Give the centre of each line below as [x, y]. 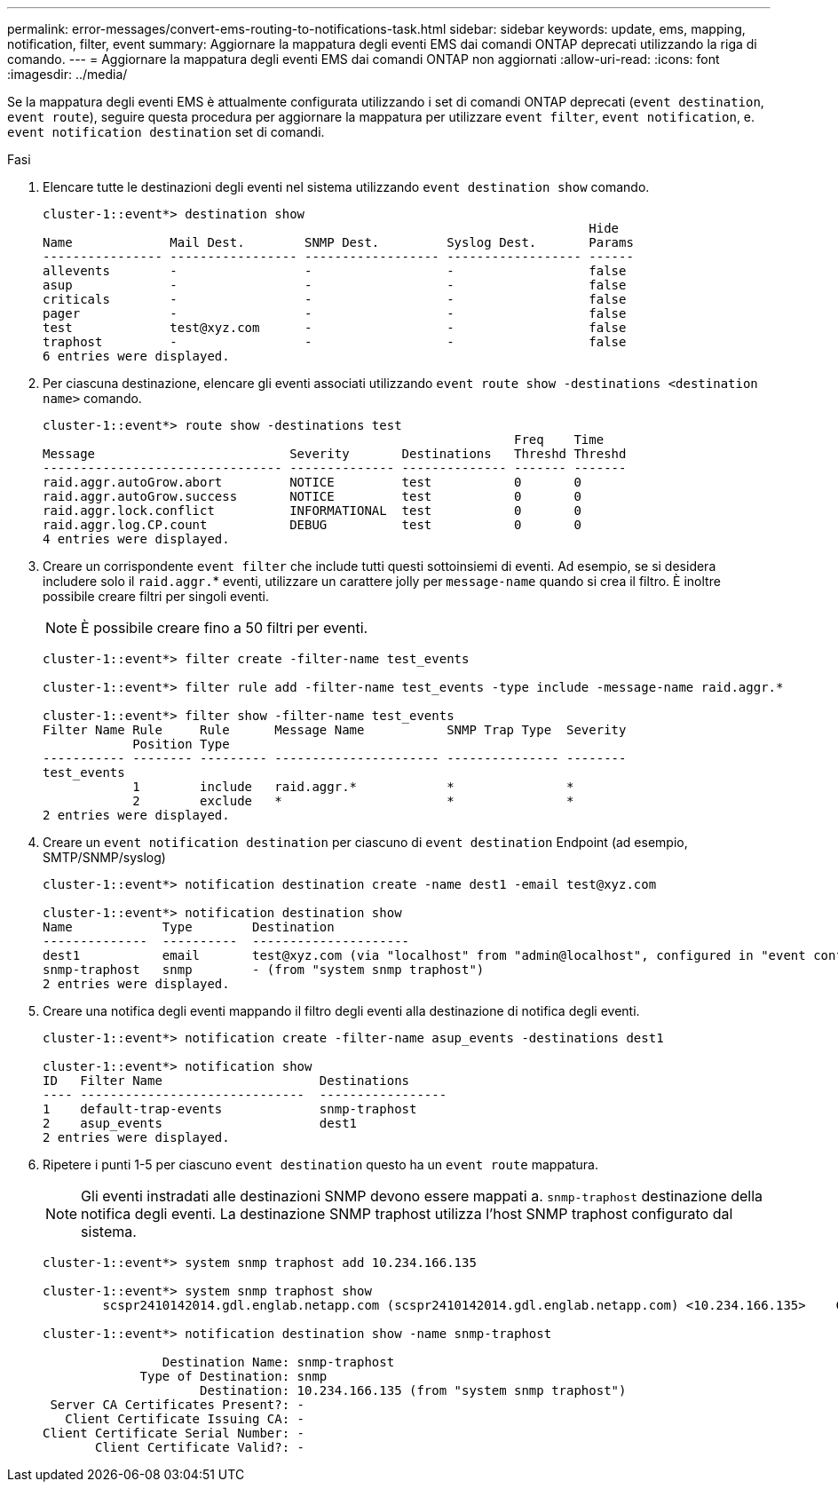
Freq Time [559, 440]
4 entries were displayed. [136, 539]
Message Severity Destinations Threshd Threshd [335, 454]
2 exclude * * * [353, 801]
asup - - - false [335, 285]
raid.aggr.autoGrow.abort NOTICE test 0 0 [312, 482]
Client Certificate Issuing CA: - [185, 1419]
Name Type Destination [189, 927]
